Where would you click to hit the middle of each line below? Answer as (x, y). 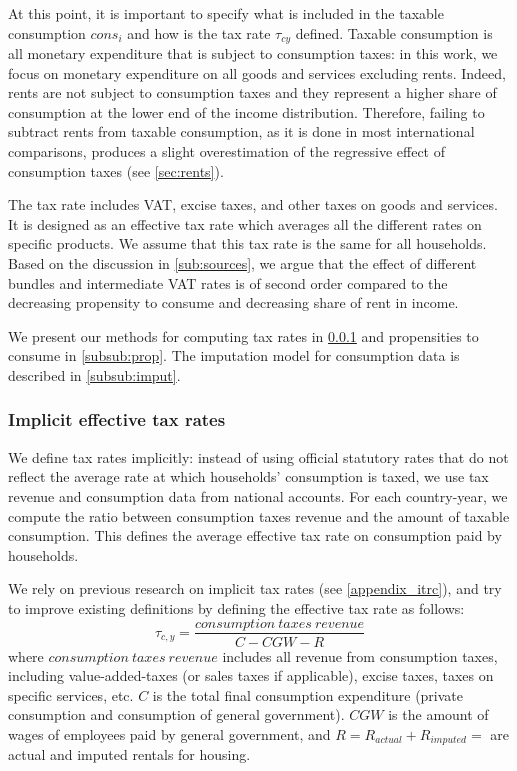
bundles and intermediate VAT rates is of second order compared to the (228, 282)
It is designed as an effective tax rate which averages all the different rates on (245, 223)
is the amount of (438, 714)
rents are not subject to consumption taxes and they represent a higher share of (252, 92)
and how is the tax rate (199, 32)
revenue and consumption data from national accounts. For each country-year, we (258, 495)
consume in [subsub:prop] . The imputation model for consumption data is (234, 355)
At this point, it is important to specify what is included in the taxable (226, 13)
